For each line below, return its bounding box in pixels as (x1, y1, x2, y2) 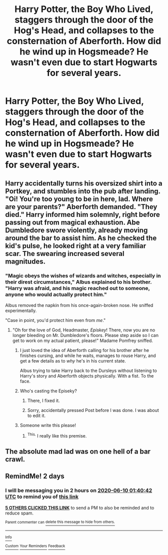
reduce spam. (5, 510, 34, 516)
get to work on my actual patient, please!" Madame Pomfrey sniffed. (12, 337, 153, 343)
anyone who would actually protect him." (5, 291, 107, 298)
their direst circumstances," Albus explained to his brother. (5, 278, 152, 285)
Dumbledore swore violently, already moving (5, 226, 148, 234)
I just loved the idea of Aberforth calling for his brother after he (19, 347, 149, 353)
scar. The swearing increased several (5, 249, 124, 258)
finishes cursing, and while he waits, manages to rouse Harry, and (19, 352, 156, 358)
